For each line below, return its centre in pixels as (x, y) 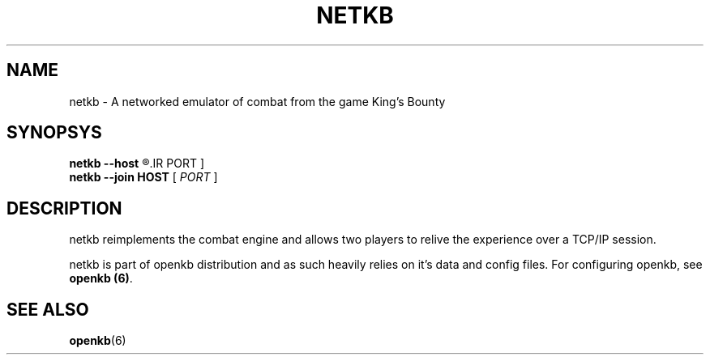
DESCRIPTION (64, 208)
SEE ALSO (48, 309)
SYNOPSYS (54, 133)
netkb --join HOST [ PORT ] (143, 177)
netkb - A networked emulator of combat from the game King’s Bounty (257, 101)
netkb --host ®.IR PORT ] (137, 164)
